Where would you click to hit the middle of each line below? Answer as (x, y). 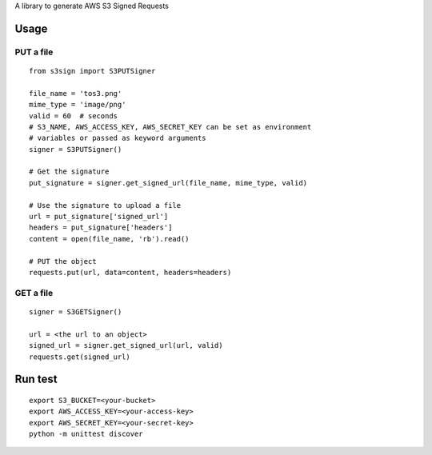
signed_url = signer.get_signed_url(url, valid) (126, 345)
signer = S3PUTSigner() (76, 149)
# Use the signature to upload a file (105, 205)
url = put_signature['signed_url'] (99, 217)
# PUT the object (63, 261)
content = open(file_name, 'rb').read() (109, 239)
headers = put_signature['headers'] (101, 227)
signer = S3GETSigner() (76, 311)
